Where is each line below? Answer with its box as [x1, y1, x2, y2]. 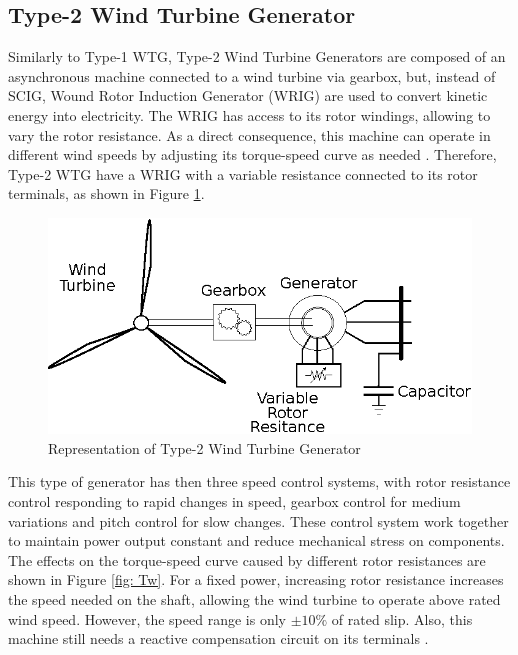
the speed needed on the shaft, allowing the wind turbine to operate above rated [8, 588, 501, 609]
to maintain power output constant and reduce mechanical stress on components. [8, 530, 505, 551]
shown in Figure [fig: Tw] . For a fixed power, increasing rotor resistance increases [8, 569, 504, 590]
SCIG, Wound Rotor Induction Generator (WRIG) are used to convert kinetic [8, 85, 488, 106]
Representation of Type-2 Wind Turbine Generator [48, 437, 361, 458]
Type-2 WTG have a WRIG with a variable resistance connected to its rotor [8, 163, 478, 184]
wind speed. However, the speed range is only [8, 608, 286, 629]
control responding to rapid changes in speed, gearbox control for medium [8, 491, 461, 512]
